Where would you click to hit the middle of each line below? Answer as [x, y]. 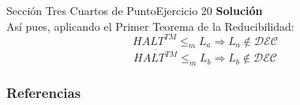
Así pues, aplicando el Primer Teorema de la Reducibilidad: [150, 26]
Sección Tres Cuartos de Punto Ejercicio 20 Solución [135, 10]
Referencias [44, 92]
